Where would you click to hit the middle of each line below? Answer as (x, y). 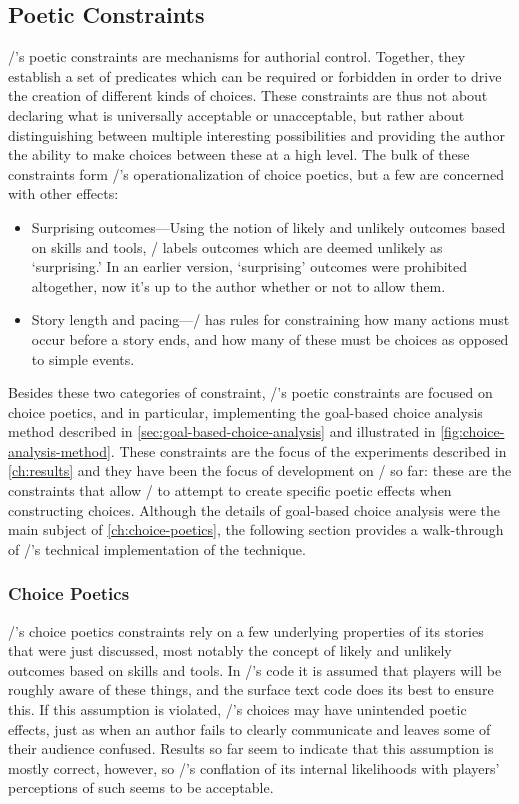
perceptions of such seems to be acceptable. (141, 787)
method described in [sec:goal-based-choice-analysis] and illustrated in (222, 431)
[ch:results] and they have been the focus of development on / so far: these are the (260, 470)
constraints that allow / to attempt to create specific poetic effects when (230, 490)
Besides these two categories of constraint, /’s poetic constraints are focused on (250, 392)
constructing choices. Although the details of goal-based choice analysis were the (254, 509)
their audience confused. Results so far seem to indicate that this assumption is (251, 748)
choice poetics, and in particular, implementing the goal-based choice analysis (245, 411)
